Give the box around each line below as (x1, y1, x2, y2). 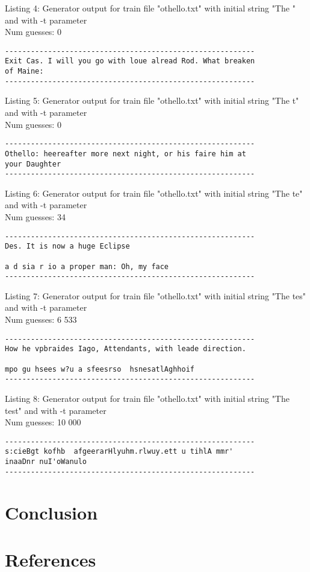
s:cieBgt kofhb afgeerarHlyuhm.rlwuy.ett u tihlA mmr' (5, 447, 234, 456)
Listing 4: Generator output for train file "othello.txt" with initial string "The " (5, 2, 296, 14)
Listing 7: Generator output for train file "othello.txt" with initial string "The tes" (5, 289, 306, 302)
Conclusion (5, 500, 98, 524)
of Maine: (5, 67, 44, 76)
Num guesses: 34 (5, 211, 66, 223)
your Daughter (5, 159, 61, 168)
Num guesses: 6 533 (5, 313, 77, 326)
